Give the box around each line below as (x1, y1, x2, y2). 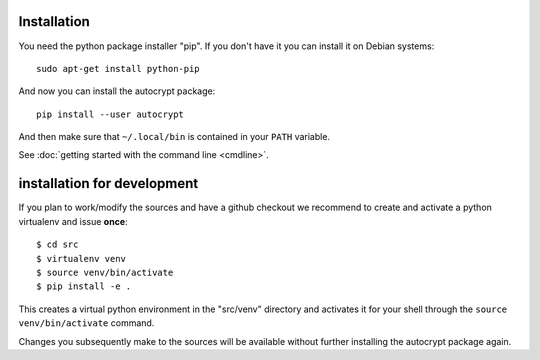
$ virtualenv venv (36, 253, 127, 264)
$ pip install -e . (36, 281, 132, 292)
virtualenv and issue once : (18, 215, 129, 227)
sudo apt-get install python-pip (36, 63, 200, 74)
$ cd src (36, 239, 79, 250)
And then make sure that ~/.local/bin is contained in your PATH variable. (18, 131, 330, 143)
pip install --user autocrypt (36, 108, 185, 120)
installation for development (18, 175, 199, 192)
